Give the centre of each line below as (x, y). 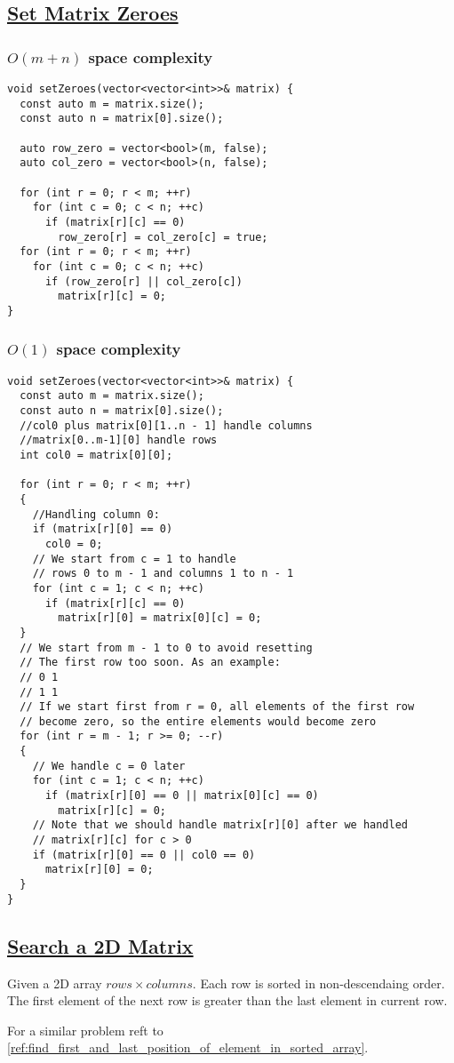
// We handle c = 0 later (109, 766)
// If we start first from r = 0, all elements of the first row (217, 707)
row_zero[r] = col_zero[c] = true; (163, 237)
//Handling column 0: (96, 514)
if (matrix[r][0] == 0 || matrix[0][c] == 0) (182, 796)
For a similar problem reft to (85, 1030)
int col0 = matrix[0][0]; (96, 455)
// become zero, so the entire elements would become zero (198, 721)
